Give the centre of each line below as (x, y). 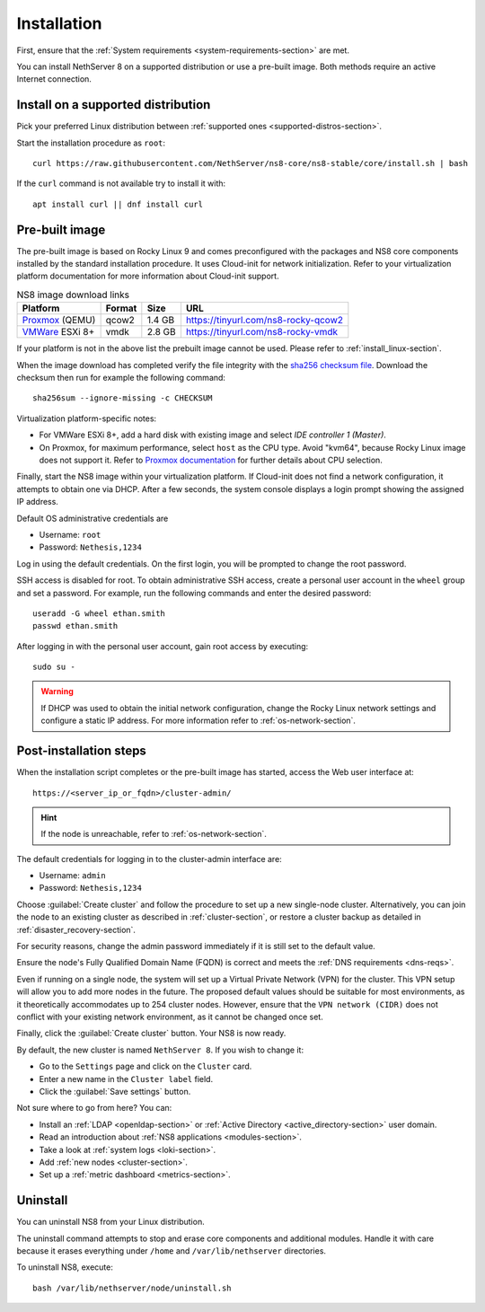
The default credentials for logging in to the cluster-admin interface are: (149, 859)
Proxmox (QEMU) (59, 321)
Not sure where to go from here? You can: (94, 1108)
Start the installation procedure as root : (91, 143)
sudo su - (54, 667)
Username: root (70, 534)
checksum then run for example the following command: (121, 378)
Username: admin (73, 876)
